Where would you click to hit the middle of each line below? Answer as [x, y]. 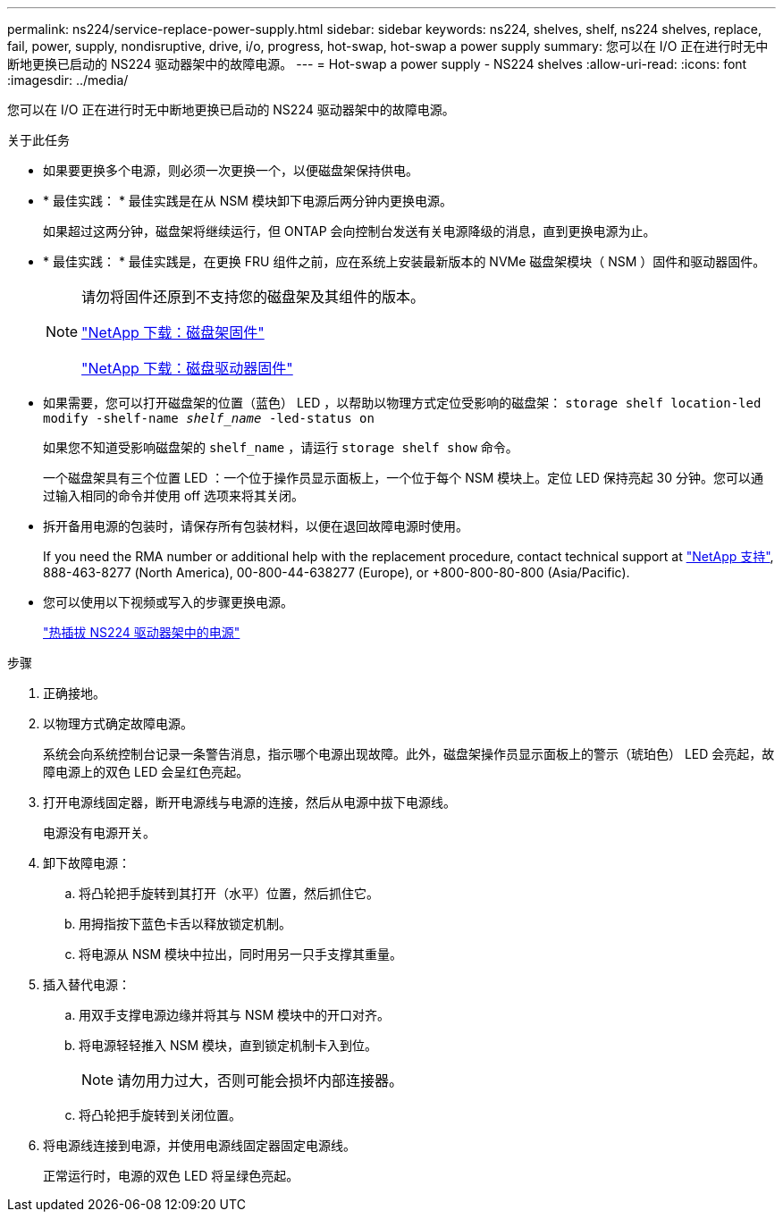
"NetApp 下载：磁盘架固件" [173, 332]
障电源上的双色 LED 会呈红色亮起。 [146, 772]
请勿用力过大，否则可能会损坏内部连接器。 [261, 1080]
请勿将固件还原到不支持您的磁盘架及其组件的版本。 [253, 297]
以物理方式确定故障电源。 [118, 723]
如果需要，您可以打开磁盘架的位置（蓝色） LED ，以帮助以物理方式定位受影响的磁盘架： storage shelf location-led [402, 403]
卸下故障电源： [87, 863]
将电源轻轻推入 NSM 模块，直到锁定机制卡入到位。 [228, 1045]
